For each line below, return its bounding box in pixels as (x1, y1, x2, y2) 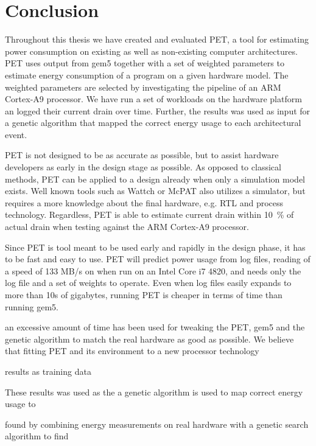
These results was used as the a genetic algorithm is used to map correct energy (5, 385, 303, 398)
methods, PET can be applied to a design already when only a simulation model (5, 172, 306, 185)
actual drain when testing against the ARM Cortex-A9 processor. (5, 220, 249, 233)
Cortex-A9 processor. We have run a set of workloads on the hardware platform (5, 92, 302, 105)
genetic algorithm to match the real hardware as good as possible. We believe (5, 332, 294, 345)
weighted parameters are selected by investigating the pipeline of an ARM (5, 80, 281, 93)
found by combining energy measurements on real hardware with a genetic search (5, 417, 309, 430)
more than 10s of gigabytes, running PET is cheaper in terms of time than (5, 288, 283, 301)
